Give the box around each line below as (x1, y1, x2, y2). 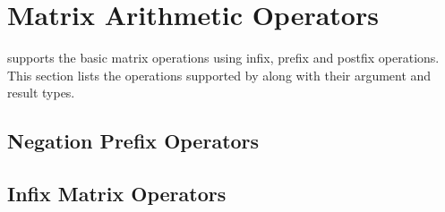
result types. (7, 83, 75, 102)
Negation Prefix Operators (7, 127, 260, 155)
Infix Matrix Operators (7, 180, 227, 208)
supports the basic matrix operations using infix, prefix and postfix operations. (7, 48, 440, 67)
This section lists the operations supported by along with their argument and (7, 65, 432, 84)
